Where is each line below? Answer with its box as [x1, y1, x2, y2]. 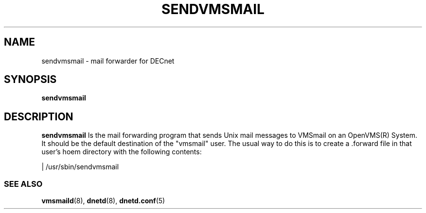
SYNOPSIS [4, 73, 57, 86]
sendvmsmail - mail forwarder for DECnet [41, 56, 175, 65]
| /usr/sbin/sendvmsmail [41, 163, 119, 171]
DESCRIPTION [4, 110, 73, 123]
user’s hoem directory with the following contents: [41, 147, 202, 156]
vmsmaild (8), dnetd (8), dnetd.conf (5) [41, 197, 165, 205]
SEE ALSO [4, 179, 43, 189]
